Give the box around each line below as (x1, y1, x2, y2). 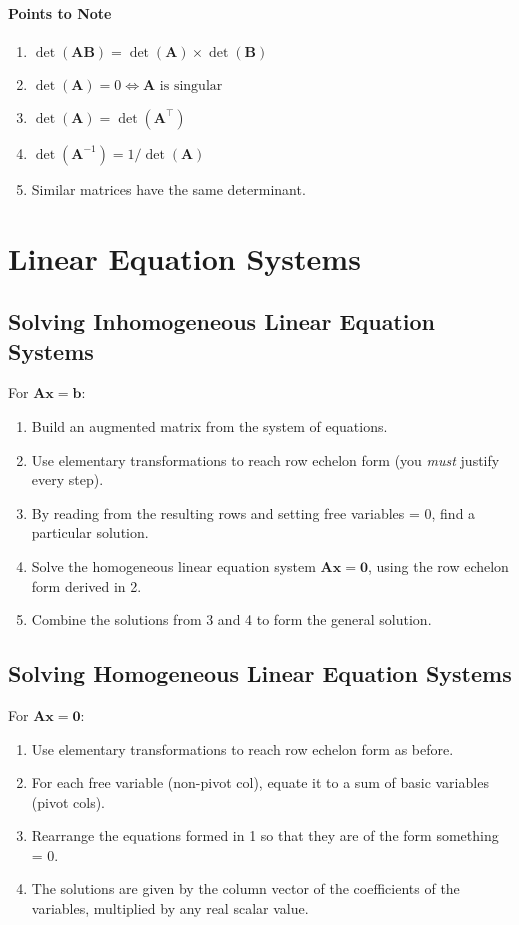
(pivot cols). (31, 791, 105, 812)
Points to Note (8, 2, 112, 23)
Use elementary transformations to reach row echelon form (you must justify (31, 449, 500, 470)
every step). (31, 469, 104, 490)
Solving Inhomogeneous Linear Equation (8, 306, 435, 337)
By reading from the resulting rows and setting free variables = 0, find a (31, 502, 476, 523)
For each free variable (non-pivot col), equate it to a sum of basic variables (31, 772, 489, 793)
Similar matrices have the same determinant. (31, 178, 306, 199)
